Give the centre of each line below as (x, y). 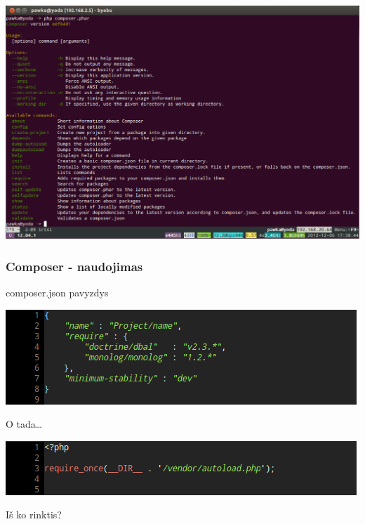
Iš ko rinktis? (34, 515)
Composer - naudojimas (74, 266)
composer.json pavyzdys (57, 293)
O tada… (24, 424)
